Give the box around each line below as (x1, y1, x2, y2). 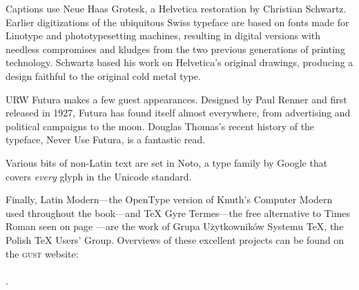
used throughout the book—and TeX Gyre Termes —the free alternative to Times (6, 205, 351, 220)
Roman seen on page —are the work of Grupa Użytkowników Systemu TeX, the (6, 219, 344, 234)
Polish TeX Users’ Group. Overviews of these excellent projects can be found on (6, 232, 345, 247)
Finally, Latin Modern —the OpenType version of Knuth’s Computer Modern (6, 192, 333, 207)
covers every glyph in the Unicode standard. (6, 169, 192, 183)
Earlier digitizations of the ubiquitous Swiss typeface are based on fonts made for (6, 14, 349, 29)
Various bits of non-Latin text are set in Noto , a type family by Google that (6, 155, 328, 169)
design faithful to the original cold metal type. (6, 68, 201, 83)
